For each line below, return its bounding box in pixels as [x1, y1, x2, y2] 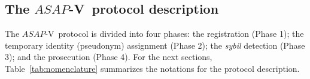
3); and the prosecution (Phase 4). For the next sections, [5, 50, 212, 63]
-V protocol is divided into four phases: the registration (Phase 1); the [45, 27, 304, 40]
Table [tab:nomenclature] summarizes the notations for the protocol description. [5, 62, 300, 74]
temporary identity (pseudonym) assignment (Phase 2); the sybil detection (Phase [5, 39, 305, 51]
